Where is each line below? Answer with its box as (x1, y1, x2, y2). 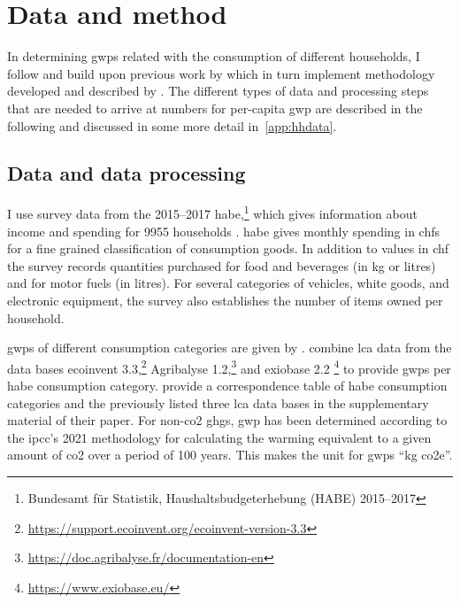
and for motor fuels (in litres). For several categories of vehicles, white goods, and (7, 274, 449, 292)
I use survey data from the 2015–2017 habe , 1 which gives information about (7, 202, 418, 222)
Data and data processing (7, 159, 246, 187)
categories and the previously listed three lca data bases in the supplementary (7, 393, 429, 412)
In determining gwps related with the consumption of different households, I (7, 47, 420, 66)
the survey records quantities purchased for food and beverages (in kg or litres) (7, 256, 436, 274)
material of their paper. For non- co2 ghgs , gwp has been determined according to (7, 411, 448, 429)
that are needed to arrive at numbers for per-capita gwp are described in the (7, 98, 423, 117)
